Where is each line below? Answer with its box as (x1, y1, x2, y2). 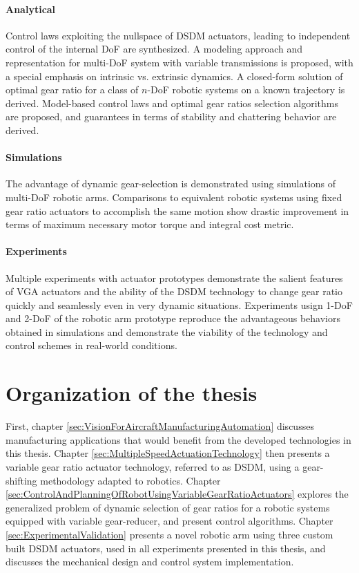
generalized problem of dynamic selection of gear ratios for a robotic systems (6, 500, 330, 514)
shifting (6, 473, 37, 487)
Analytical (6, 1, 56, 16)
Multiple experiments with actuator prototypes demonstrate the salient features (6, 270, 343, 285)
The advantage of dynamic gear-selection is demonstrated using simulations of (6, 176, 336, 191)
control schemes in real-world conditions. (6, 338, 177, 353)
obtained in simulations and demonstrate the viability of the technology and (6, 324, 328, 339)
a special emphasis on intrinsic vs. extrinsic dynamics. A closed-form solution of (6, 68, 343, 83)
